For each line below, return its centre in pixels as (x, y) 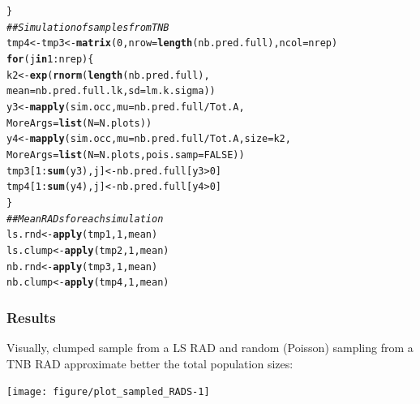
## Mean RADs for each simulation (85, 219)
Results (31, 317)
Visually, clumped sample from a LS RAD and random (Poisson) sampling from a (210, 348)
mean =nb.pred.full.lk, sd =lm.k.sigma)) (111, 91)
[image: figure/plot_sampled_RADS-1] (108, 392)
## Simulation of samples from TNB (88, 27)
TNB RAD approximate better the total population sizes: (150, 363)
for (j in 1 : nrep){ (50, 59)
